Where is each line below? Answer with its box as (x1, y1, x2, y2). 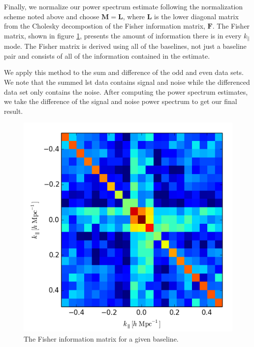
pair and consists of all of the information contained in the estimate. (4, 50, 210, 61)
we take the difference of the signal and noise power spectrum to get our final (4, 96, 237, 106)
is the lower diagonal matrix (154, 11, 239, 21)
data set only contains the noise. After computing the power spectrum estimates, (4, 86, 248, 97)
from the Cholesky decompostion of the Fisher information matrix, (4, 21, 205, 31)
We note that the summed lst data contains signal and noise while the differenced (4, 77, 250, 87)
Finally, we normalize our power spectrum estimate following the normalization (4, 1, 243, 11)
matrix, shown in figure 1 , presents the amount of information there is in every (4, 30, 242, 40)
